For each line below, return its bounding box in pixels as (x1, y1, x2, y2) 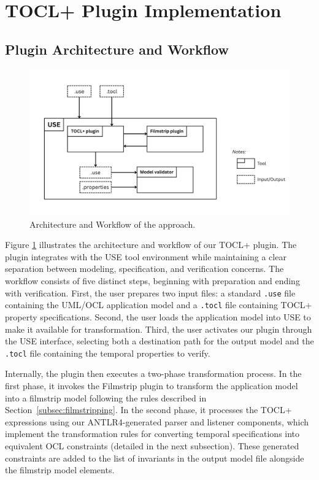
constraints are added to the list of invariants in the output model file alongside (5, 451, 304, 464)
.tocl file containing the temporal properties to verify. (5, 346, 210, 359)
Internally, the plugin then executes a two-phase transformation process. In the (5, 367, 302, 380)
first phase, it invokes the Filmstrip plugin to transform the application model (5, 379, 298, 392)
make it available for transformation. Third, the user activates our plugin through (5, 322, 312, 335)
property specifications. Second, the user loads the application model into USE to (5, 310, 311, 323)
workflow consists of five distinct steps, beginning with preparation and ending (5, 274, 300, 287)
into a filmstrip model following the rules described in (5, 391, 207, 404)
